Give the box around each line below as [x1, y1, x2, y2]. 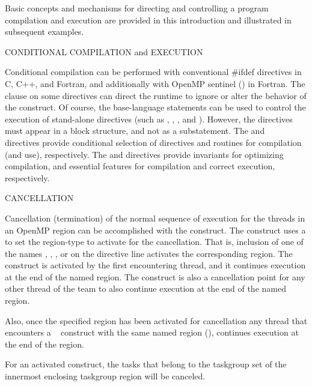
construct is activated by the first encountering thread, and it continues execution [5, 259, 306, 271]
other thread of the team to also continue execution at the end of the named [5, 282, 286, 295]
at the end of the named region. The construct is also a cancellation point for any [5, 270, 305, 283]
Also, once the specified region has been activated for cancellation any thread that [5, 314, 308, 327]
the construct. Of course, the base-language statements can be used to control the [5, 101, 306, 113]
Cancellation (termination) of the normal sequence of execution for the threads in [5, 211, 305, 224]
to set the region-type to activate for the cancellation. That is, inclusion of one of [5, 235, 304, 248]
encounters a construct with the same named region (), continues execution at [5, 326, 299, 339]
